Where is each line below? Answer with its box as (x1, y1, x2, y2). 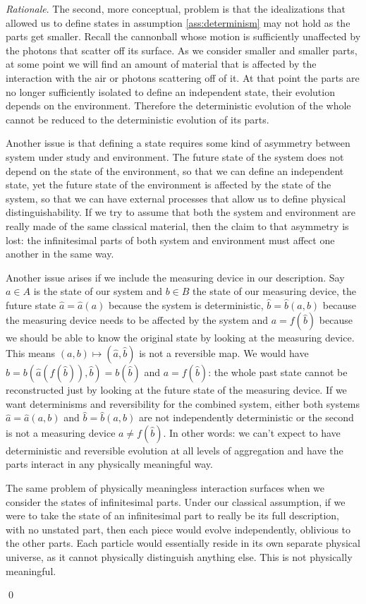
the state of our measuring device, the (193, 284, 357, 298)
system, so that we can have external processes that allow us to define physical (6, 191, 346, 205)
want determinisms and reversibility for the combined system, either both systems (6, 396, 360, 411)
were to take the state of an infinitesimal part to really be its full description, (6, 508, 339, 523)
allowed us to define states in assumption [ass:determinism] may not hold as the (6, 15, 350, 30)
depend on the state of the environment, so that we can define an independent (6, 163, 344, 178)
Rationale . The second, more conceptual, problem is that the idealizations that (6, 1, 346, 16)
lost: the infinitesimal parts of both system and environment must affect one (6, 232, 335, 247)
